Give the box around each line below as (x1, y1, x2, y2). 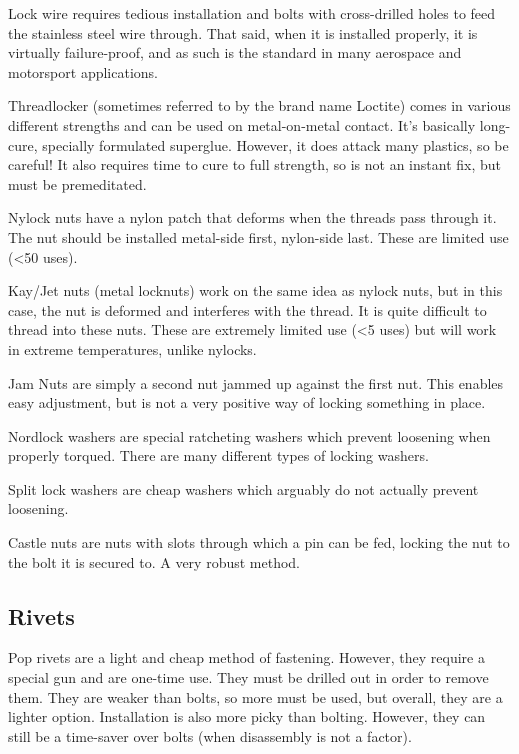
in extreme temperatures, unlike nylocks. (8, 338, 257, 359)
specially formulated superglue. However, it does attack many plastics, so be (42, 134, 509, 155)
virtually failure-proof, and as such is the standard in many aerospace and (8, 42, 462, 63)
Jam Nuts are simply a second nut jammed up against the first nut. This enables (8, 372, 504, 393)
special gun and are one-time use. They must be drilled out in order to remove (8, 667, 489, 688)
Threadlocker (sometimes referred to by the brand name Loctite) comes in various (8, 95, 511, 116)
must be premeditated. (8, 173, 147, 194)
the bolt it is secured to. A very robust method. (8, 551, 301, 572)
